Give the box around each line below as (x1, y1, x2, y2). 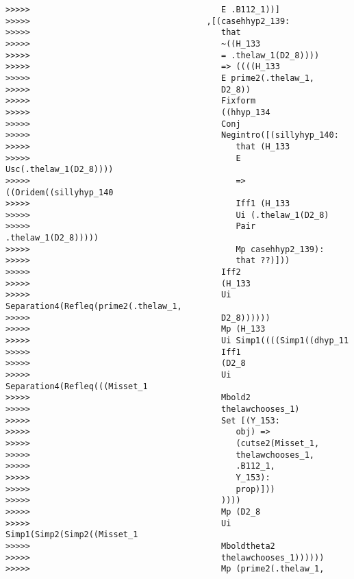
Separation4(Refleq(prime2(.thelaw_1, (5, 301, 182, 312)
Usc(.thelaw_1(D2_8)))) (5, 164, 114, 175)
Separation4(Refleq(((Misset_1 (5, 381, 148, 391)
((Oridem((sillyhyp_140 (5, 187, 114, 197)
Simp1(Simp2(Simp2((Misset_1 (5, 530, 138, 540)
